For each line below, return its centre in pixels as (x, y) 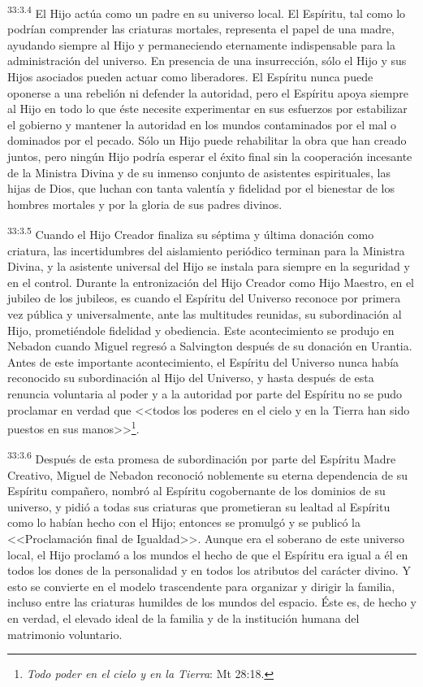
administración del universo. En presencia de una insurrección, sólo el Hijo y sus (207, 61)
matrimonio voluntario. (65, 634)
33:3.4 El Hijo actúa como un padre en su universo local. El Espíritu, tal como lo (207, 12)
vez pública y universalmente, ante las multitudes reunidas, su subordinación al (205, 314)
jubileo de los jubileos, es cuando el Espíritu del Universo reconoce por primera (204, 298)
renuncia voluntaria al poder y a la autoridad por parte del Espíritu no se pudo (205, 393)
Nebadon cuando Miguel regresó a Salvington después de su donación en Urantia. (210, 346)
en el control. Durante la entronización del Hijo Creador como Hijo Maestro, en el (211, 282)
